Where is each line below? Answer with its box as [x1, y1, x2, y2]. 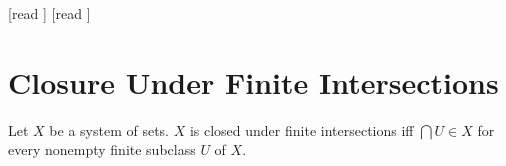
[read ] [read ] [8, 3, 91, 23]
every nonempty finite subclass [8, 139, 196, 160]
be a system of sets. [49, 119, 169, 140]
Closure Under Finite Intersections [8, 61, 499, 102]
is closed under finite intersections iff [189, 119, 414, 140]
